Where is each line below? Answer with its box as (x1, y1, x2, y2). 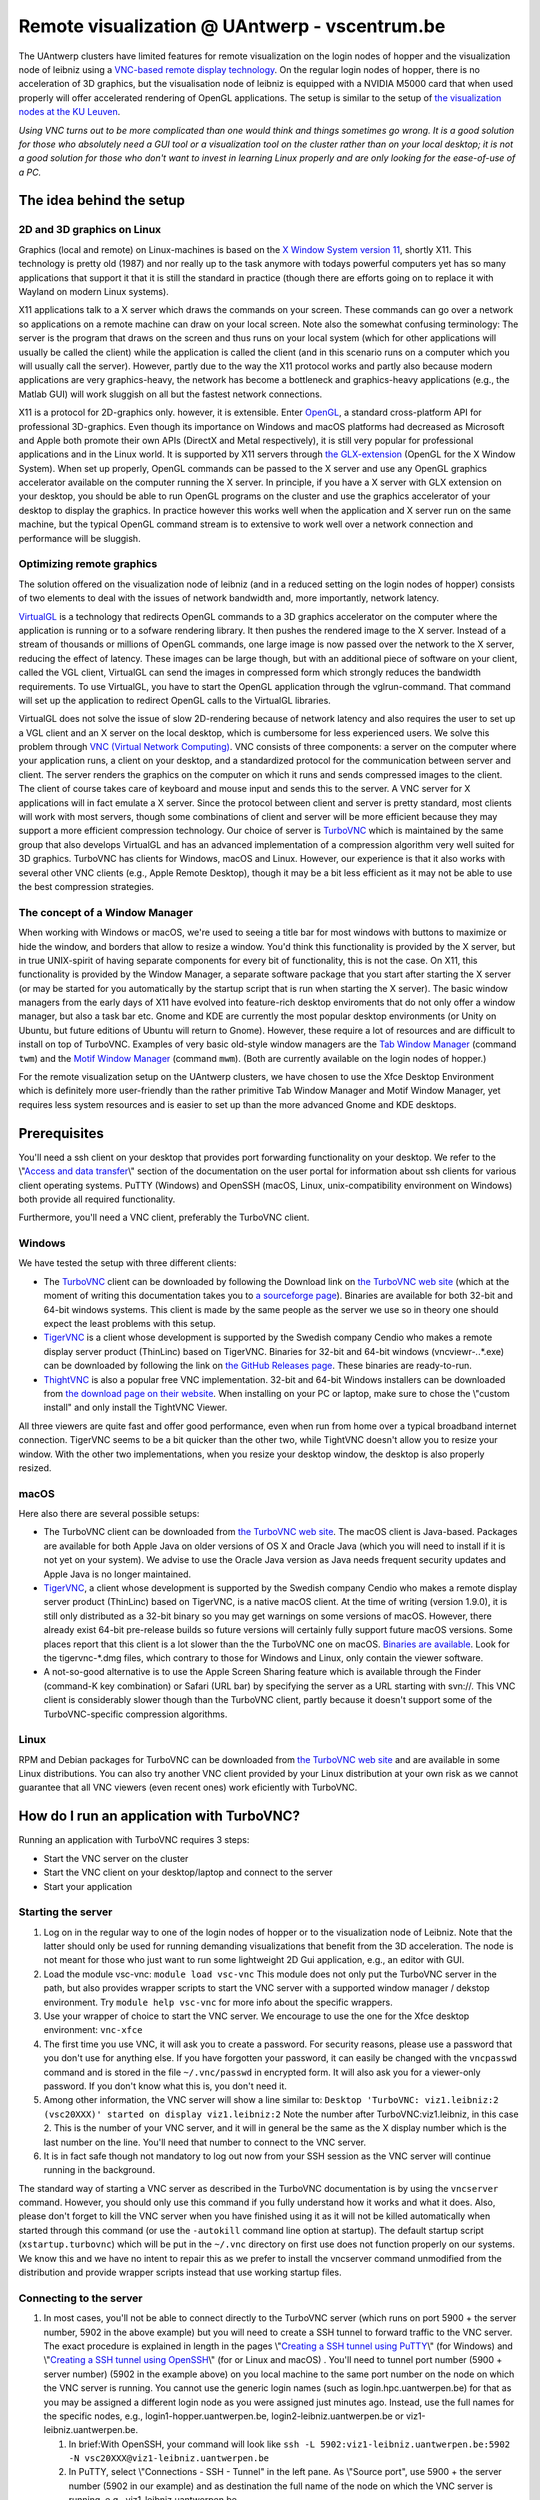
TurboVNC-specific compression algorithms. (43, 1708, 228, 1720)
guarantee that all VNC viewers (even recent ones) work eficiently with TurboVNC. (18, 1781, 358, 1794)
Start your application (43, 1880, 133, 1892)
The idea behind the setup (18, 192, 185, 209)
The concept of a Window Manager (18, 905, 194, 919)
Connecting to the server (18, 2291, 144, 2305)
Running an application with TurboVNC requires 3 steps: (18, 1834, 250, 1846)
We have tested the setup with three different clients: (18, 1257, 237, 1269)
